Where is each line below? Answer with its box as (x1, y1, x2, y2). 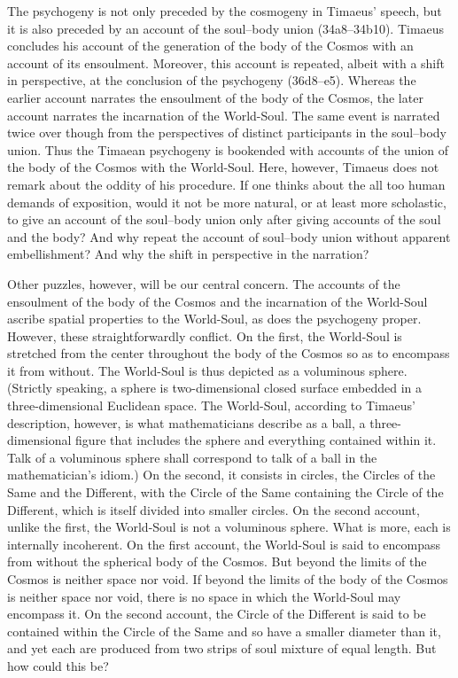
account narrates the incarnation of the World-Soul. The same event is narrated (7, 105, 440, 124)
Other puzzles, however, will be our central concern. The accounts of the (7, 274, 400, 292)
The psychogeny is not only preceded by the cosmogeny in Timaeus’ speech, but (7, 2, 442, 19)
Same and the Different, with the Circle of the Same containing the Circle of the (7, 483, 444, 502)
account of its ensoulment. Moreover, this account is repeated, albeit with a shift (7, 53, 445, 72)
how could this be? (7, 656, 109, 674)
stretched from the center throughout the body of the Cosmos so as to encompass (7, 344, 450, 362)
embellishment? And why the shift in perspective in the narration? (7, 245, 369, 263)
